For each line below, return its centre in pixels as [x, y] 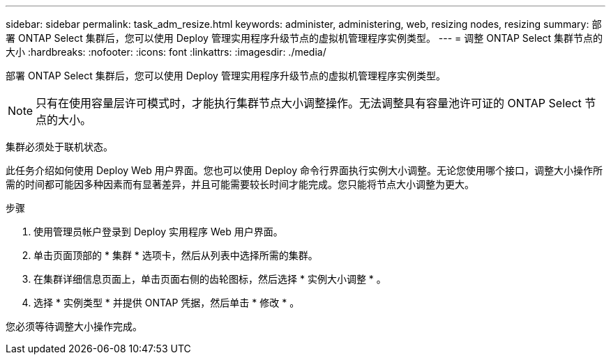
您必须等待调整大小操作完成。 [74, 326]
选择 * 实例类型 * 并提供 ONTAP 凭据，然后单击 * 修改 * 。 [167, 303]
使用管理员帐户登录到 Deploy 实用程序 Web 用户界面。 [158, 232]
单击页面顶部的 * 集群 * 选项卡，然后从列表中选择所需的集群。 [176, 255]
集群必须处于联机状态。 [59, 147]
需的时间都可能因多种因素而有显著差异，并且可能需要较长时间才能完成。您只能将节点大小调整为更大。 [240, 184]
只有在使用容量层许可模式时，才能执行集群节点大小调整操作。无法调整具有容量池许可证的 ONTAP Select [309, 103]
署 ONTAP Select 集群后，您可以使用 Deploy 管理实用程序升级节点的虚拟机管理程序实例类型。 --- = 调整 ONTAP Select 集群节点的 [304, 38]
